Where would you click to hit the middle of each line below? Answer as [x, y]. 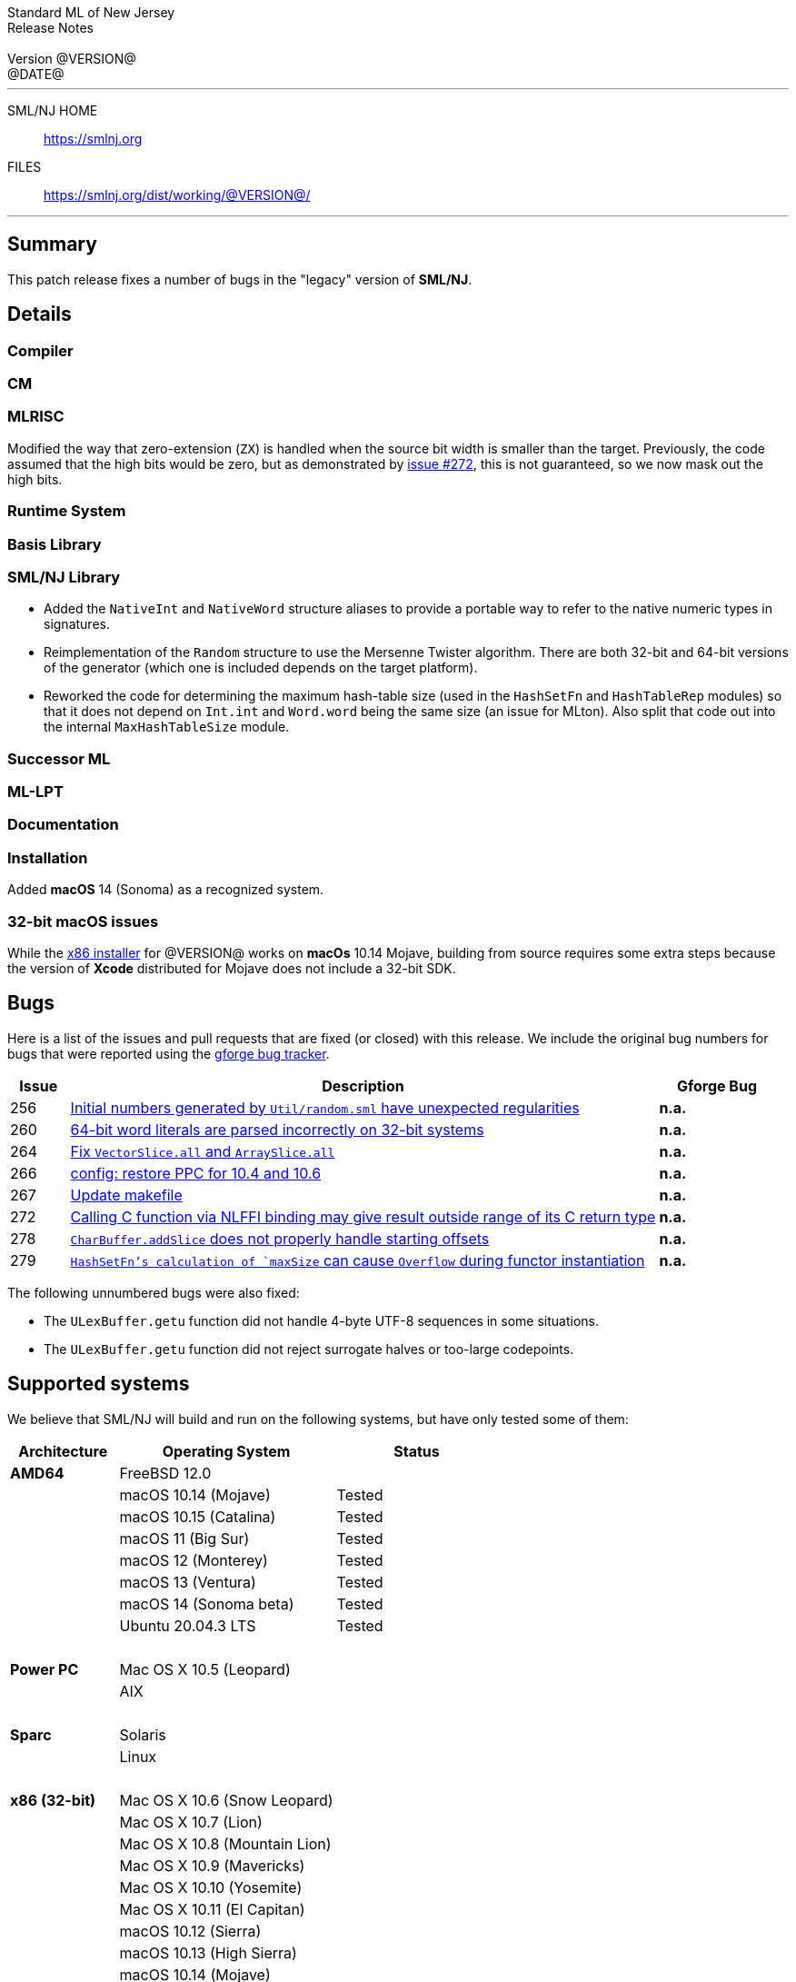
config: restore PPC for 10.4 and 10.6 [196, 1173]
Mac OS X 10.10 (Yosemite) [211, 1887]
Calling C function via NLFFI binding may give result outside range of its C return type [363, 1216]
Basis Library [55, 544]
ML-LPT [35, 792]
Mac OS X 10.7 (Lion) [191, 1822]
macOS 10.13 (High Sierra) [208, 1952]
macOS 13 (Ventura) [188, 1582]
